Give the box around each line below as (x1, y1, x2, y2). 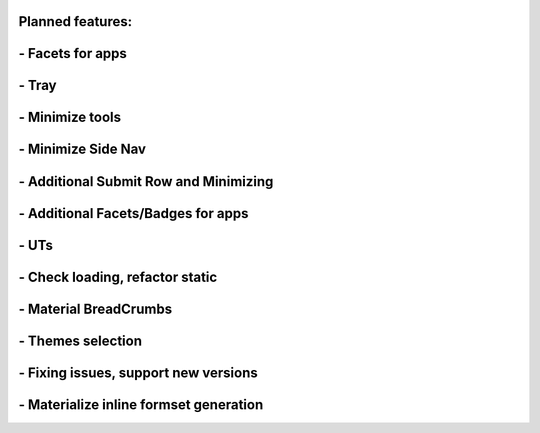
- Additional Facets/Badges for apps (18, 205, 249, 222)
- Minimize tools (18, 109, 122, 126)
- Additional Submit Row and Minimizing (18, 173, 274, 190)
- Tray (18, 77, 57, 94)
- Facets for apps (18, 45, 127, 62)
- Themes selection (18, 332, 142, 349)
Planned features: (18, 13, 133, 30)
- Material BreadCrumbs (18, 300, 173, 317)
